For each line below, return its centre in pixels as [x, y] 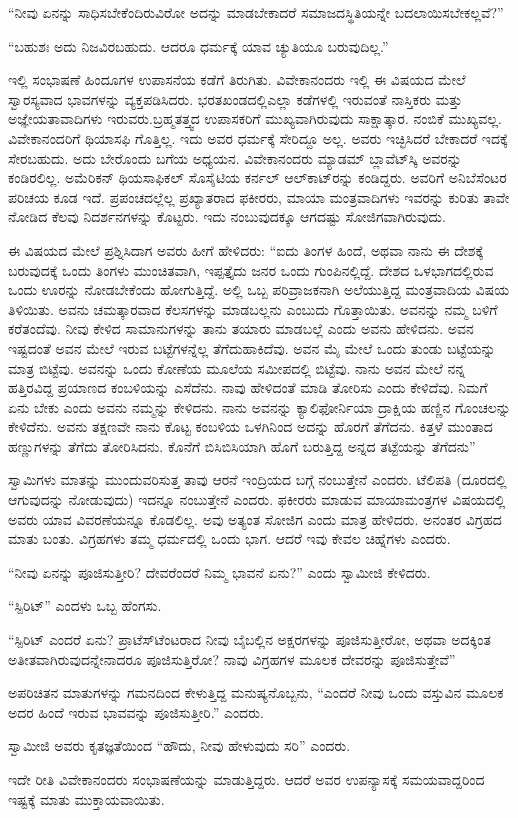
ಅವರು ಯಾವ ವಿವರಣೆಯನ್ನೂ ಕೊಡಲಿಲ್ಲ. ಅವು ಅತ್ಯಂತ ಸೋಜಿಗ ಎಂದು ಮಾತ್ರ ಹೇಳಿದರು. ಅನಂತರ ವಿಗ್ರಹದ [255, 518]
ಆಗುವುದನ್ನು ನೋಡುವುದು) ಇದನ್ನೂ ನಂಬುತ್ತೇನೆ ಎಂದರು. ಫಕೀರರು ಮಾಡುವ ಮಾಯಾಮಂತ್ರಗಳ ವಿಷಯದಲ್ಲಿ [257, 499]
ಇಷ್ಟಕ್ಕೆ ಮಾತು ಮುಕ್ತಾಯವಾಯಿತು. [86, 798]
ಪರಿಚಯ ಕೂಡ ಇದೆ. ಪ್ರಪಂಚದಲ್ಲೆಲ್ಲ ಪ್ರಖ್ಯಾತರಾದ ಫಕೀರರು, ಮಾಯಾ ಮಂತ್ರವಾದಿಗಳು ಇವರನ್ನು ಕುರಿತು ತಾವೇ [259, 196]
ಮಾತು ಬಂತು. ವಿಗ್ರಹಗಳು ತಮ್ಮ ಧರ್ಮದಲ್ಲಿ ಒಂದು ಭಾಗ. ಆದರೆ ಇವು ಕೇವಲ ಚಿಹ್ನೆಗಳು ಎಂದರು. [229, 538]
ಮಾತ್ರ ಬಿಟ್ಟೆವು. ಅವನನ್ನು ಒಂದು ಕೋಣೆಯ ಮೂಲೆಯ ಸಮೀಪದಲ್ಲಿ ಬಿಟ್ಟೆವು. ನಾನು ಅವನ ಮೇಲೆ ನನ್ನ [236, 367]
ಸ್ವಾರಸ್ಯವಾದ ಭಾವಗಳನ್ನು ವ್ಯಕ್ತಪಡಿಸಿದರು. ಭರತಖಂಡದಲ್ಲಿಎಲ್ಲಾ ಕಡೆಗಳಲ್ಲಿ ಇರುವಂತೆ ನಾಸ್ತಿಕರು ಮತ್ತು [235, 98]
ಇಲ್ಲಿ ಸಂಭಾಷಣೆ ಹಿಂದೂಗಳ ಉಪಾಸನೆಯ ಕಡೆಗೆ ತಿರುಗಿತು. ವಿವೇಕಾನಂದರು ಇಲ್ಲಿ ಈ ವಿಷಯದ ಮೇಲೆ [237, 79]
